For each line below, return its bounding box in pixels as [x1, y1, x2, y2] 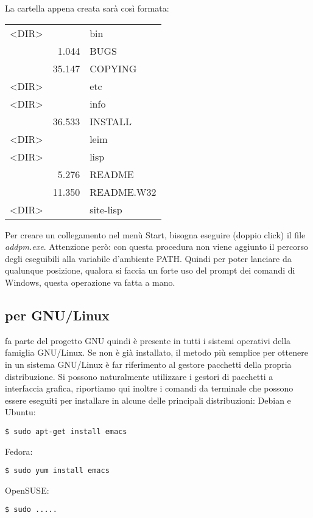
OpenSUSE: [5, 483, 49, 496]
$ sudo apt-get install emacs [5, 427, 127, 436]
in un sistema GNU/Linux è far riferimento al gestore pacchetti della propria [5, 357, 292, 370]
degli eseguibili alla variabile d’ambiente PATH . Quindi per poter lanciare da [5, 252, 292, 264]
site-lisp [90, 202, 122, 216]
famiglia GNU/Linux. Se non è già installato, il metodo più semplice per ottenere [5, 346, 308, 359]
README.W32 [90, 184, 156, 199]
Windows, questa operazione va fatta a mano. [5, 275, 175, 288]
